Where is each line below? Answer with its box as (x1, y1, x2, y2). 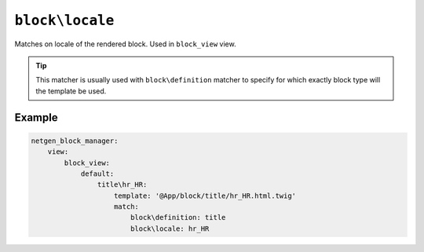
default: (80, 169, 115, 178)
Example (14, 111, 58, 124)
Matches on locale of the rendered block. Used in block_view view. (14, 39, 236, 49)
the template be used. (35, 86, 107, 96)
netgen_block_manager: (31, 136, 119, 145)
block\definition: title (130, 213, 226, 222)
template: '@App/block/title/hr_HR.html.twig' (114, 191, 297, 200)
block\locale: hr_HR (130, 224, 210, 233)
